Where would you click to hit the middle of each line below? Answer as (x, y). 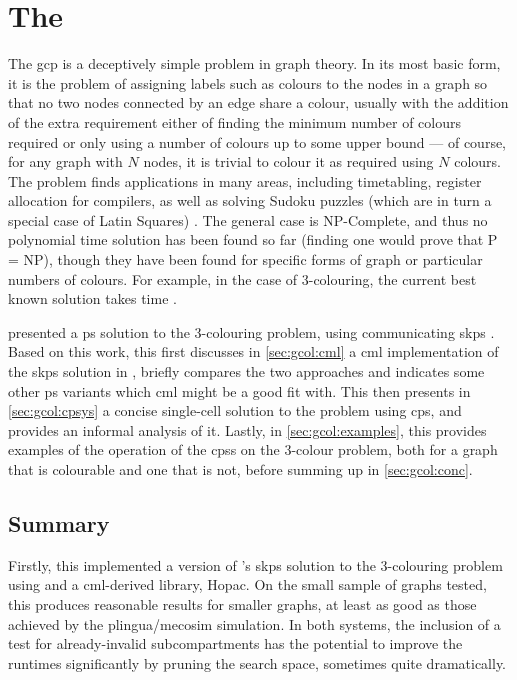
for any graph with (65, 161)
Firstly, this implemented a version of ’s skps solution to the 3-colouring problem (255, 564)
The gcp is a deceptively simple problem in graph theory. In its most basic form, (254, 63)
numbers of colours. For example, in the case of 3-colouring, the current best (242, 278)
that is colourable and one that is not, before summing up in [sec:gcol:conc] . (240, 469)
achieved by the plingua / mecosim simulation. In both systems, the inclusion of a (254, 623)
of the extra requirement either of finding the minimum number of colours (234, 121)
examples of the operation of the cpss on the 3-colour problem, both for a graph (253, 449)
